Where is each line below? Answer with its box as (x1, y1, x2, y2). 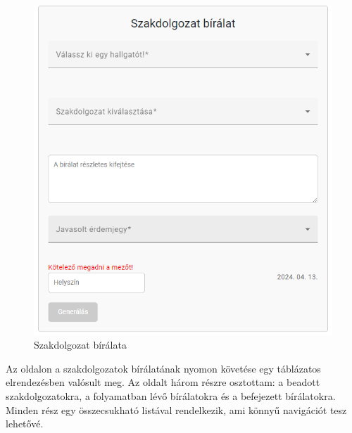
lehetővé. (6, 416, 44, 431)
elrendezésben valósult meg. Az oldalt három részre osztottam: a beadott (6, 375, 320, 389)
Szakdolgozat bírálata (34, 337, 127, 352)
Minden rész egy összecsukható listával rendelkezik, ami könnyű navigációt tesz (6, 402, 347, 417)
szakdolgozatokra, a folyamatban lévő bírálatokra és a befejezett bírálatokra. (6, 388, 336, 403)
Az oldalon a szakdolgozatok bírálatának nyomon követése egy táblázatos (6, 361, 321, 375)
